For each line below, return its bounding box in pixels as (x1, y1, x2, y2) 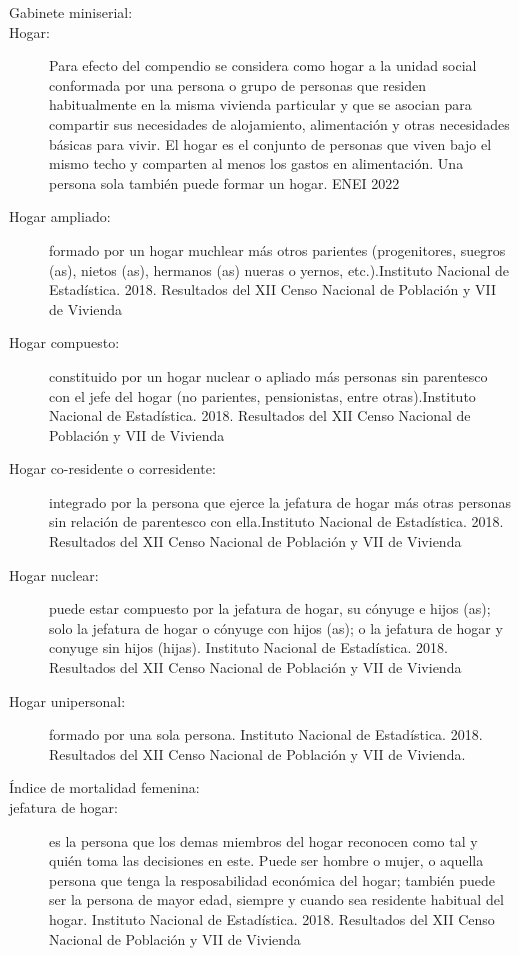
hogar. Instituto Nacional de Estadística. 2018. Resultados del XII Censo (49, 908, 495, 929)
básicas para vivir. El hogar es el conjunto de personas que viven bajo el (49, 133, 492, 154)
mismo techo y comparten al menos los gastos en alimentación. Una (49, 153, 464, 174)
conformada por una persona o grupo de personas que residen (49, 74, 427, 95)
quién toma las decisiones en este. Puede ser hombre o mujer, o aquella (49, 850, 484, 871)
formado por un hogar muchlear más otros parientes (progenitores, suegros (49, 239, 506, 260)
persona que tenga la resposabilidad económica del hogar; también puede (49, 869, 496, 890)
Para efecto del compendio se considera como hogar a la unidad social (49, 55, 477, 76)
